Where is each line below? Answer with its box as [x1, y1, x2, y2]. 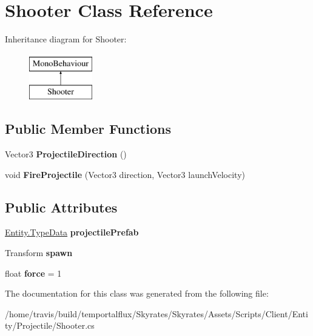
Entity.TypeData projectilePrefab [5, 226, 139, 239]
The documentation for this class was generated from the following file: [5, 287, 269, 300]
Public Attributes [5, 197, 118, 216]
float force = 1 [5, 266, 62, 279]
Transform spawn [5, 246, 73, 259]
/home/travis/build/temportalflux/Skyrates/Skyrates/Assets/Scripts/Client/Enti [5, 307, 308, 320]
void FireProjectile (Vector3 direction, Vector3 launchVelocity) [5, 168, 245, 180]
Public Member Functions [5, 119, 171, 138]
